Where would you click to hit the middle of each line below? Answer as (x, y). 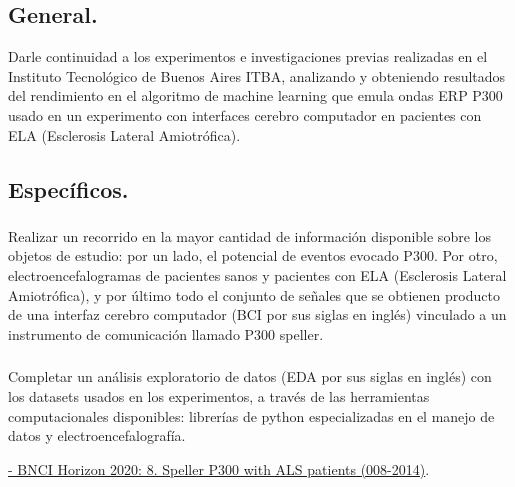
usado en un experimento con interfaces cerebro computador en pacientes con (245, 114)
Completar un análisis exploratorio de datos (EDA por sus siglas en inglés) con (250, 376)
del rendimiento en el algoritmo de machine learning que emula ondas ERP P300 (255, 95)
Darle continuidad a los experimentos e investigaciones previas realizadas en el (248, 56)
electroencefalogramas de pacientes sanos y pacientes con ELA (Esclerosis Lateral (257, 275)
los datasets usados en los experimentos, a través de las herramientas (219, 395)
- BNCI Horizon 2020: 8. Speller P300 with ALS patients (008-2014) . (219, 468)
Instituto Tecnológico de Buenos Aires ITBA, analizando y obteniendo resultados (257, 75)
